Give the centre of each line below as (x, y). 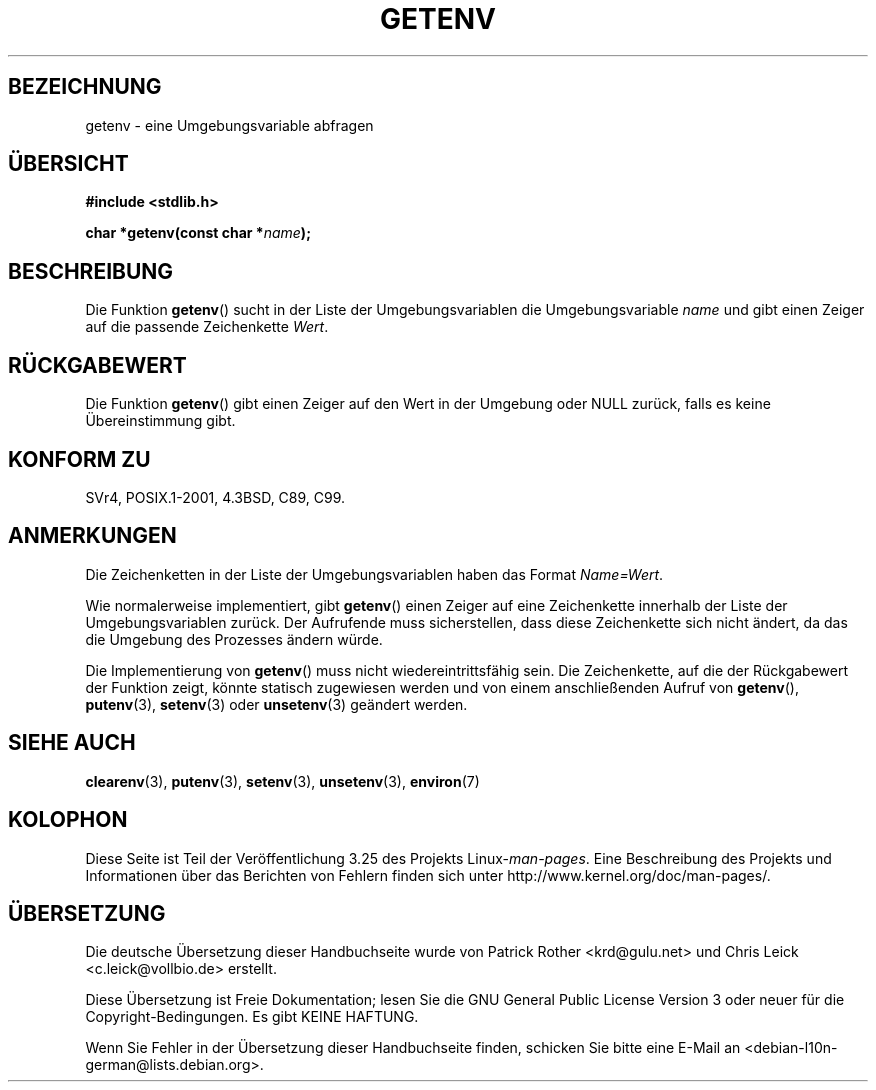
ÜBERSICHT (68, 164)
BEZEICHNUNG (85, 87)
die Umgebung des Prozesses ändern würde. (234, 639)
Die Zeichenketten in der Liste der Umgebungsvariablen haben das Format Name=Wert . (374, 574)
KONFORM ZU (79, 459)
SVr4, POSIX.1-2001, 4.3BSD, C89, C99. (215, 497)
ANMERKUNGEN (92, 536)
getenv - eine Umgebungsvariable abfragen (229, 125)
